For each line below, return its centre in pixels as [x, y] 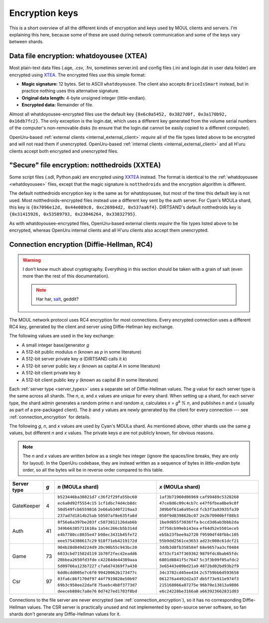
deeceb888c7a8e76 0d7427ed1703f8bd [97, 591]
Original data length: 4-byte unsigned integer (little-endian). [84, 98]
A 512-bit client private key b [51, 373]
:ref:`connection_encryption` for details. [50, 417]
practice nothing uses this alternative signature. [70, 91]
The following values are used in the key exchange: [62, 336]
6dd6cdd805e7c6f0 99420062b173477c [97, 573]
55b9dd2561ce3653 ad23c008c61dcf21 [199, 541]
